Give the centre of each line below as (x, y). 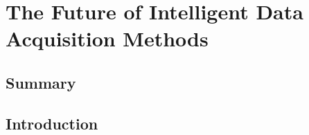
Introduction (52, 123)
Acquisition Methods (107, 38)
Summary (41, 82)
